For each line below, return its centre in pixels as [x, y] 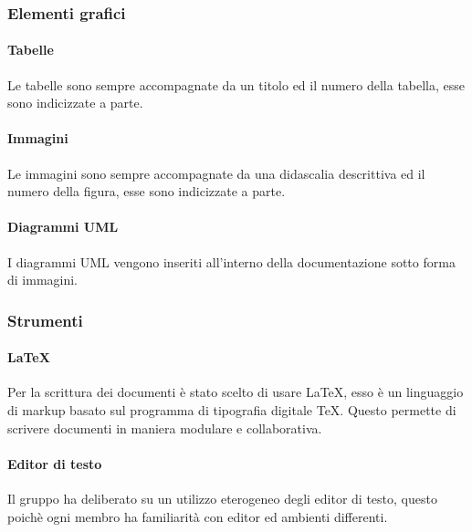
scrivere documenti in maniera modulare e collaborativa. [165, 428]
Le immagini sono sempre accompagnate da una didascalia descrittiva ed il [216, 173]
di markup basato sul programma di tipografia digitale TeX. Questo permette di [232, 410]
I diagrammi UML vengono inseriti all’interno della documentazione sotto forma [231, 261]
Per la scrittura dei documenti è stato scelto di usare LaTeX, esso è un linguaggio [236, 392]
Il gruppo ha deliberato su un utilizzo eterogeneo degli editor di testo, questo [222, 499]
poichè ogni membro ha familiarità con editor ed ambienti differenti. [198, 516]
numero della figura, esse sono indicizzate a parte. [147, 191]
